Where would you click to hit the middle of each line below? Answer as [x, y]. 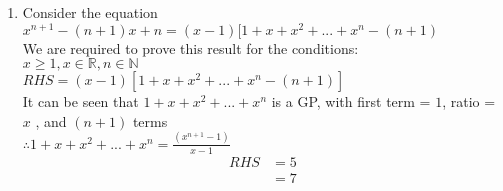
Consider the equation [90, 12]
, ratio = [469, 101]
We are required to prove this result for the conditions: [190, 47]
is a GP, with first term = [351, 101]
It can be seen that [80, 101]
